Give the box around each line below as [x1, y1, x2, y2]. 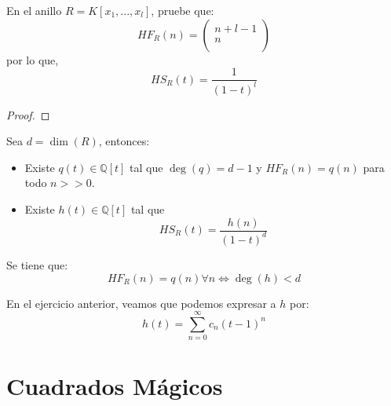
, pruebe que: [151, 2, 214, 18]
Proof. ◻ [6, 106, 50, 123]
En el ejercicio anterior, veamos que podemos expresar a [6, 294, 276, 311]
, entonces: [98, 133, 150, 149]
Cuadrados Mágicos [6, 370, 223, 402]
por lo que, [6, 51, 59, 68]
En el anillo [6, 2, 62, 18]
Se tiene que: [6, 256, 68, 272]
